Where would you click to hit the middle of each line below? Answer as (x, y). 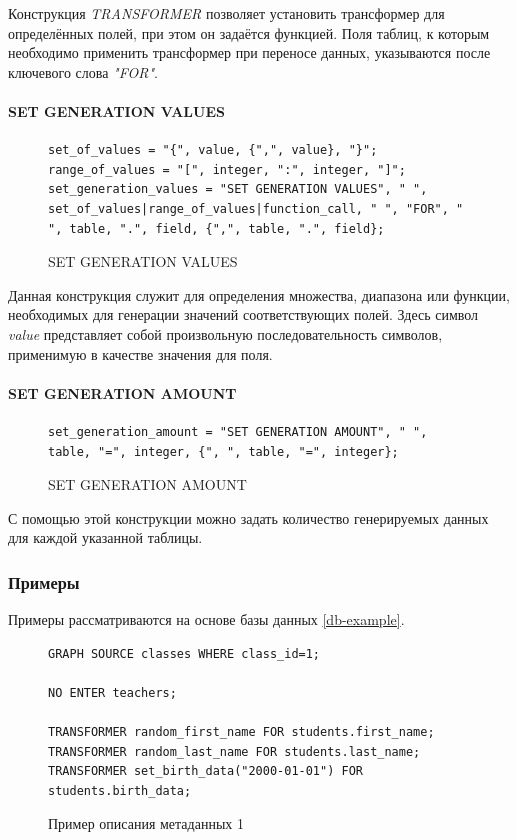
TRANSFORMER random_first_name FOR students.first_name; (241, 732)
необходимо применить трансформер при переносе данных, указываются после (249, 52)
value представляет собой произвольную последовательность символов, (225, 333)
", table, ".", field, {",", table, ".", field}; (216, 228)
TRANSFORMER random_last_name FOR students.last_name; (234, 751)
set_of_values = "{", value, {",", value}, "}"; (213, 150)
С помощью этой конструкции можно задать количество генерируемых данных (248, 517)
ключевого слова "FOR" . (83, 71)
